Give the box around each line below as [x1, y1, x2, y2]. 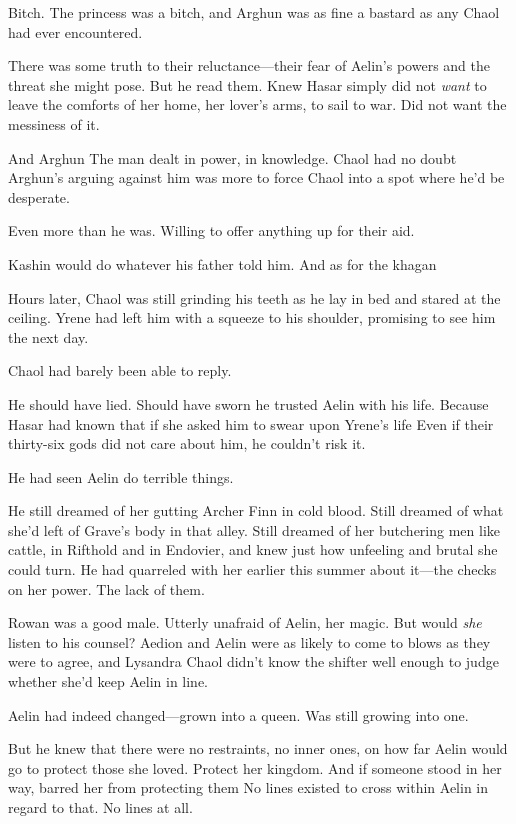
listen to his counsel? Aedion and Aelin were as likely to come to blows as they [8, 631, 491, 652]
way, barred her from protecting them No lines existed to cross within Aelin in [8, 777, 489, 798]
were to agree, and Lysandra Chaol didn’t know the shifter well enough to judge [8, 651, 499, 672]
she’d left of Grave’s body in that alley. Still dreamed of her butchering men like [8, 519, 500, 540]
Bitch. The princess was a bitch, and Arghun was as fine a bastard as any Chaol [8, 2, 500, 22]
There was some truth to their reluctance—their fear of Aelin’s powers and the [8, 55, 490, 76]
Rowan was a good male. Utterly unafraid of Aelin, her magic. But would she [8, 612, 482, 633]
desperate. [8, 186, 70, 207]
